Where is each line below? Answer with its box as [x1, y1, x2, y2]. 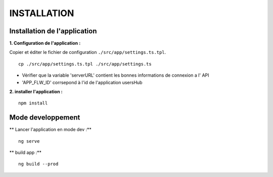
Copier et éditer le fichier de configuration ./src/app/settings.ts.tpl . [9, 49, 166, 55]
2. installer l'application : [9, 89, 63, 95]
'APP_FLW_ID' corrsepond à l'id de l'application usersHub [22, 79, 143, 85]
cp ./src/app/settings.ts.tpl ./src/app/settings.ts [18, 61, 152, 67]
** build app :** [9, 149, 42, 156]
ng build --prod [18, 161, 59, 167]
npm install [18, 100, 48, 106]
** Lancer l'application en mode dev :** [9, 127, 92, 133]
